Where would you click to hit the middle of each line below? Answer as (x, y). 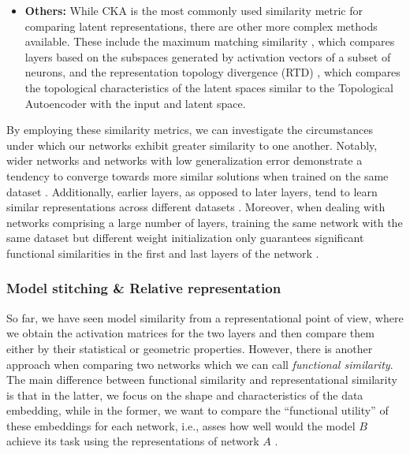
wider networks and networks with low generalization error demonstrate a (184, 160)
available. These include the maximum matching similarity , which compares (210, 41)
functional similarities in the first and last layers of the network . (163, 253)
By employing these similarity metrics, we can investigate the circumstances (190, 130)
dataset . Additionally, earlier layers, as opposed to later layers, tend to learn (192, 191)
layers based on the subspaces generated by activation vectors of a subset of (208, 56)
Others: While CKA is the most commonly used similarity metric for (194, 10)
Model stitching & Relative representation (144, 288)
